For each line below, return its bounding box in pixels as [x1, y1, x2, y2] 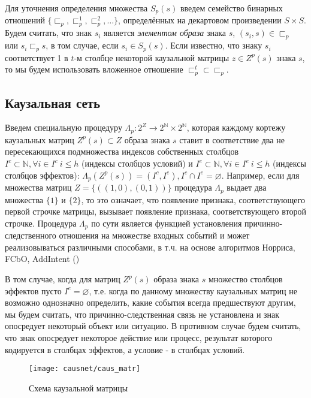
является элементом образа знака [104, 26, 226, 39]
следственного [5, 229, 56, 242]
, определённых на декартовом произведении [118, 14, 282, 26]
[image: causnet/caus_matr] [29, 364, 141, 373]
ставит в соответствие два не [179, 133, 285, 146]
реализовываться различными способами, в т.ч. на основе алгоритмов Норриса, [5, 240, 295, 253]
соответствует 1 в [5, 51, 68, 64]
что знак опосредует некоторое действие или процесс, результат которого [5, 331, 273, 343]
